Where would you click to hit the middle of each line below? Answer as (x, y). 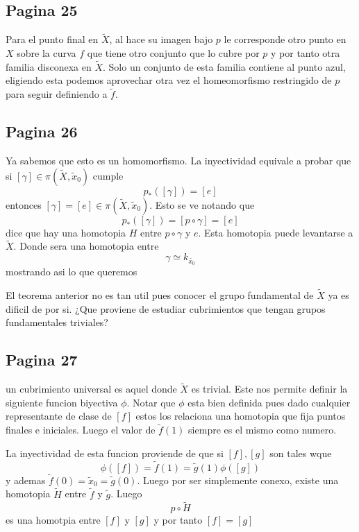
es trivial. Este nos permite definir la (269, 389)
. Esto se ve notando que (202, 204)
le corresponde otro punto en (285, 39)
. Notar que (151, 402)
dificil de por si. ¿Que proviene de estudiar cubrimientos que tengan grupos (166, 308)
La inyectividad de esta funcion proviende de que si (115, 453)
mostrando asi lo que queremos (72, 272)
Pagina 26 (42, 131)
